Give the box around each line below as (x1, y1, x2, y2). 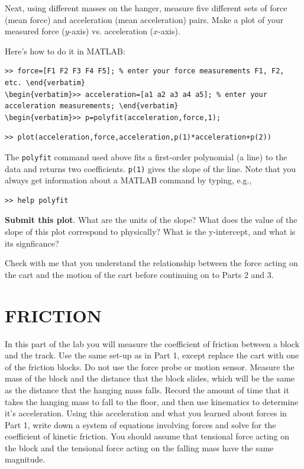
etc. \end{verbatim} (5, 78, 86, 87)
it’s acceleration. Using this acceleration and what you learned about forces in (5, 407, 287, 419)
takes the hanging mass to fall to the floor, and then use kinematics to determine (5, 395, 299, 407)
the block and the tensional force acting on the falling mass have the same (5, 441, 274, 454)
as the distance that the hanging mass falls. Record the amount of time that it (5, 383, 289, 396)
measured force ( (5, 25, 65, 37)
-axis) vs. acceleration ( (69, 25, 154, 37)
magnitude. (5, 453, 46, 465)
